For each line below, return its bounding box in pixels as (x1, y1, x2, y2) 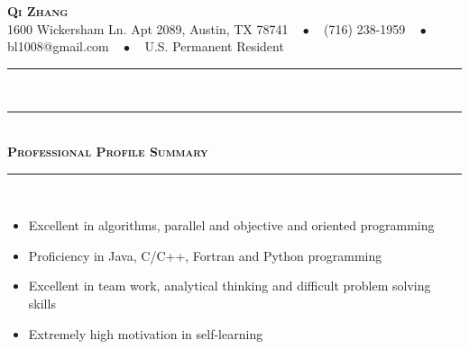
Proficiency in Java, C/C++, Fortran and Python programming (28, 246, 382, 264)
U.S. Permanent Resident (144, 37, 284, 56)
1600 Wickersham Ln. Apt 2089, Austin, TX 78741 (7, 19, 289, 38)
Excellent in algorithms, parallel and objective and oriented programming (28, 216, 435, 235)
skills (28, 293, 56, 312)
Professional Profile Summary (7, 141, 208, 160)
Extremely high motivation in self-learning (28, 324, 263, 343)
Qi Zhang (7, 2, 69, 20)
